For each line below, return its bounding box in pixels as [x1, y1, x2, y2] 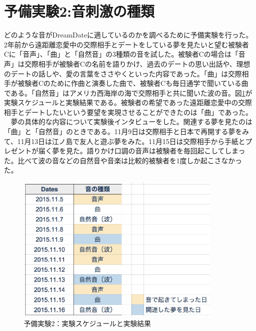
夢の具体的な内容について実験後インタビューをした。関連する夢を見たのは [10, 116, 253, 127]
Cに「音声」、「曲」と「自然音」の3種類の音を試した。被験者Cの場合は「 [4, 49, 239, 59]
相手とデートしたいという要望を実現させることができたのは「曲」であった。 [4, 107, 253, 117]
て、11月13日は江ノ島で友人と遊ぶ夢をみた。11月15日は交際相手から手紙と [4, 136, 246, 146]
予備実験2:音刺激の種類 [4, 1, 155, 21]
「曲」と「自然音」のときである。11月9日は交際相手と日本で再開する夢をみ [4, 126, 249, 137]
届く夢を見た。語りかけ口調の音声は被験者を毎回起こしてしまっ [38, 146, 246, 156]
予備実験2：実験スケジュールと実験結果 [24, 318, 151, 329]
